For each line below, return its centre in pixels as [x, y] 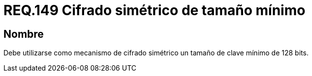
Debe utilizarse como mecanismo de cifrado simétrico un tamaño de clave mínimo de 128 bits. [156, 53]
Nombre [24, 34]
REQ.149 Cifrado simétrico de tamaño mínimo [155, 10]
